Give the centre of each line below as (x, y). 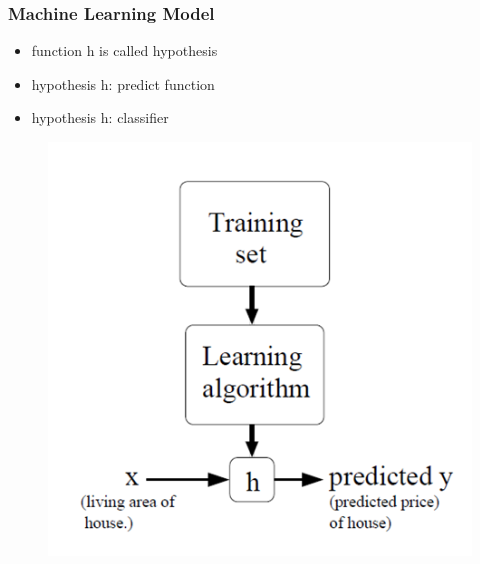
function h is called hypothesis (124, 50)
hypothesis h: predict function (123, 83)
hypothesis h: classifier (100, 117)
